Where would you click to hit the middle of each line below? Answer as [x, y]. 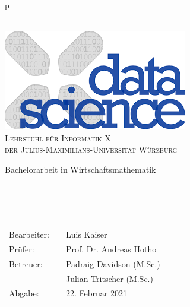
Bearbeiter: [29, 234]
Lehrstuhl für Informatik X [58, 137]
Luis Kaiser [86, 234]
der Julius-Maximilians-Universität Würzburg [91, 149]
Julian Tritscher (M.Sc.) [109, 278]
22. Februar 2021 [96, 293]
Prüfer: [22, 249]
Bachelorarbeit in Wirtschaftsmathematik [80, 169]
